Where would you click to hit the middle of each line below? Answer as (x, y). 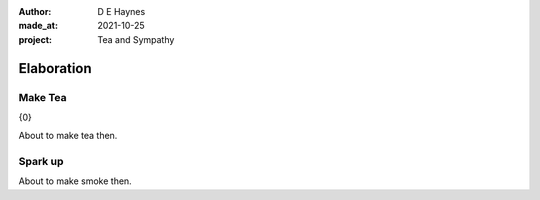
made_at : (38, 26)
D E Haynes (121, 11)
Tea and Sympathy (136, 39)
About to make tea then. (68, 136)
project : (35, 39)
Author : (35, 11)
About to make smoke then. (75, 181)
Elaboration (55, 68)
